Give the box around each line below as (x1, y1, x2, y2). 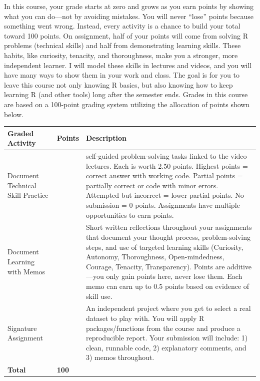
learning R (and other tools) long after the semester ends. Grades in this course (4, 89, 248, 100)
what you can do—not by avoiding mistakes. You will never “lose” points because (4, 11, 253, 21)
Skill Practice (7, 190, 48, 200)
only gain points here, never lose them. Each (106, 271, 242, 281)
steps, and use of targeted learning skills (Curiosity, (86, 241, 243, 252)
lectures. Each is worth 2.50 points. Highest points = (86, 160, 248, 171)
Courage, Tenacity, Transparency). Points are (86, 261, 225, 271)
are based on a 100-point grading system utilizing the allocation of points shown (4, 99, 250, 109)
